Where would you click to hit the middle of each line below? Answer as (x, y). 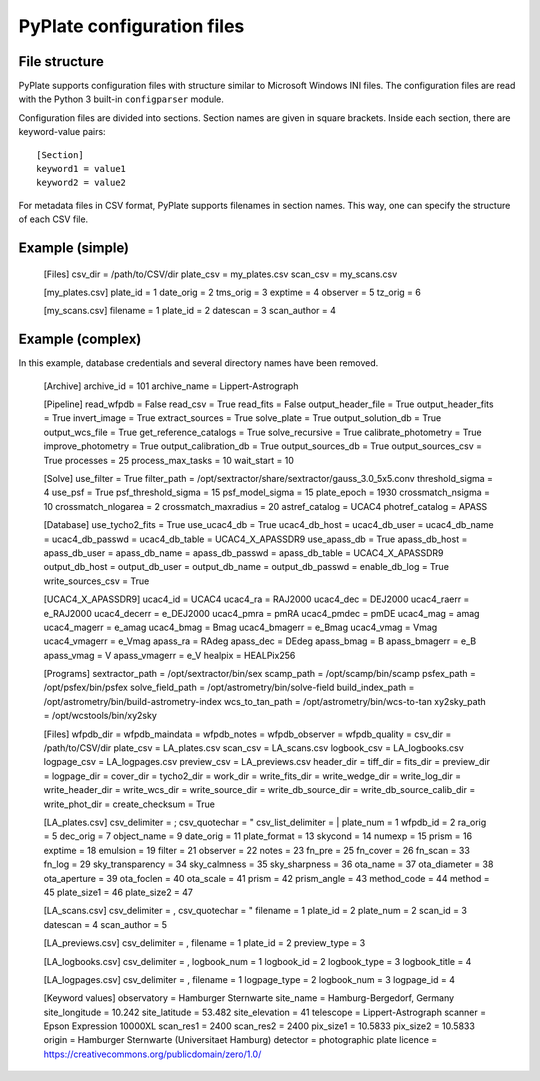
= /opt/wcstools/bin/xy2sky (100, 716)
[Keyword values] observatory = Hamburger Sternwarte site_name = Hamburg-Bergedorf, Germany (249, 998)
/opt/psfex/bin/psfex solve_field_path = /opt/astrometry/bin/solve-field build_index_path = (229, 687)
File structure (61, 61)
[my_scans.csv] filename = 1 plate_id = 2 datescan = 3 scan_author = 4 (190, 311)
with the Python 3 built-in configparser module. (121, 99)
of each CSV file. (53, 219)
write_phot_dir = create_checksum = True (129, 804)
